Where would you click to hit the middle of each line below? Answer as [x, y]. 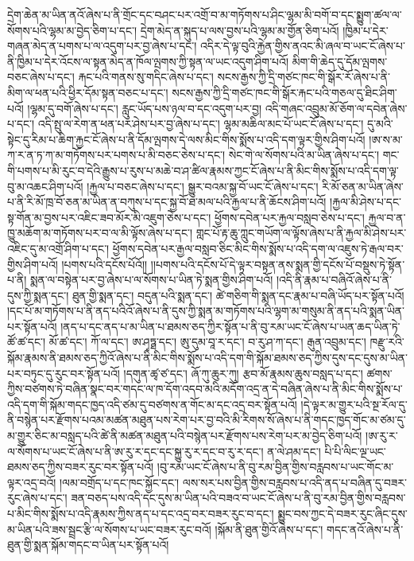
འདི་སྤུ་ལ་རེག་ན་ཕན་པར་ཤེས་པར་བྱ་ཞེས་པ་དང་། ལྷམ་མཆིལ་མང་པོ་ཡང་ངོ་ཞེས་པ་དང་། [201, 124]
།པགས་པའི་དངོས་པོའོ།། [104, 264]
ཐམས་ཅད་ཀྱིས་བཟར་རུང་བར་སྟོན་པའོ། [81, 467]
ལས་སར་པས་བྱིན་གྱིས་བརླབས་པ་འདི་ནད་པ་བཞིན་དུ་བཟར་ [294, 482]
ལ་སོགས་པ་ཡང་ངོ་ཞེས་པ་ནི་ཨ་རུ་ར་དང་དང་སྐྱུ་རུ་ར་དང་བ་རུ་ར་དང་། [135, 451]
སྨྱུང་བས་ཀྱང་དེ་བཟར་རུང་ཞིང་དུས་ [342, 513]
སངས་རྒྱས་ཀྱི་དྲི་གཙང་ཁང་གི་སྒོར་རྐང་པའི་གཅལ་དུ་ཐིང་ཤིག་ [284, 92]
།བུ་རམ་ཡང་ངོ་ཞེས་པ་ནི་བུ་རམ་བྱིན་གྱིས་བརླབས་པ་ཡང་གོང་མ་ [275, 467]
